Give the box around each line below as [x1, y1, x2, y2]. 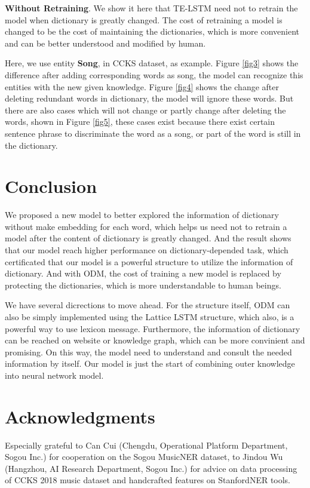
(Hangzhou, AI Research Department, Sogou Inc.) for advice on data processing [5, 462, 297, 474]
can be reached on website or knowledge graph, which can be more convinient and [5, 334, 305, 346]
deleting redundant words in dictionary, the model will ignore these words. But [5, 92, 294, 105]
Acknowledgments [5, 404, 155, 428]
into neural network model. [5, 369, 104, 381]
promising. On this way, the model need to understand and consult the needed [5, 345, 292, 358]
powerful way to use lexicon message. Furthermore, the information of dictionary [5, 322, 300, 334]
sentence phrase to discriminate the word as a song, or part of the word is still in [5, 127, 301, 139]
